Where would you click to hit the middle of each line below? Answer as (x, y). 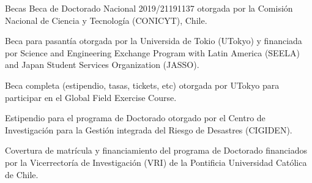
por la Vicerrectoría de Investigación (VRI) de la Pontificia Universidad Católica (156, 162)
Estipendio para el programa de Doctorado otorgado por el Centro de (135, 118)
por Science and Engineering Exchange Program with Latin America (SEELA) (152, 52)
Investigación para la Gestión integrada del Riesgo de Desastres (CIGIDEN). (149, 129)
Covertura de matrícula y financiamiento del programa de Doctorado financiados (156, 150)
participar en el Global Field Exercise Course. (91, 97)
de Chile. (22, 174)
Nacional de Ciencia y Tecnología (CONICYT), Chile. (106, 20)
